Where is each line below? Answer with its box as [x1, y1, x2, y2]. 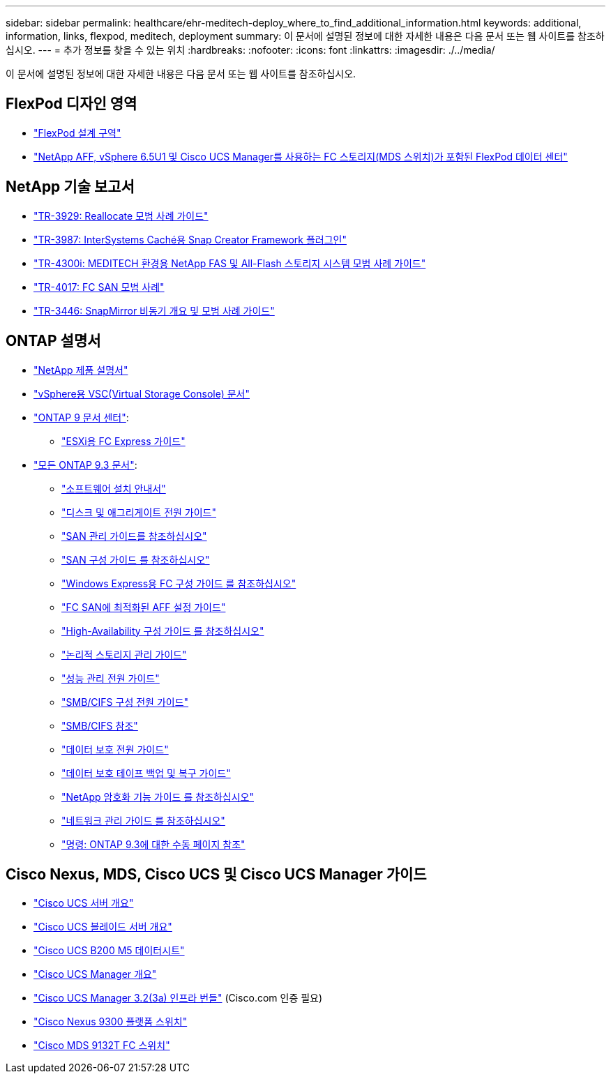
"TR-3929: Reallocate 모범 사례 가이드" [33, 209, 209, 222]
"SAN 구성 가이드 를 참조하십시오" [61, 553, 210, 566]
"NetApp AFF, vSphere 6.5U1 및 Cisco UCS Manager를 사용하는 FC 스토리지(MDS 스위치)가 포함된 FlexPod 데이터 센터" [33, 150, 568, 163]
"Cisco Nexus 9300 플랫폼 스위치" [33, 1016, 188, 1028]
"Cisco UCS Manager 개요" [33, 968, 157, 981]
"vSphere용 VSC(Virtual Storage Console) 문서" [33, 387, 250, 400]
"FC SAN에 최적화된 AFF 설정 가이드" [61, 601, 226, 613]
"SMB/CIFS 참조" [61, 719, 138, 732]
